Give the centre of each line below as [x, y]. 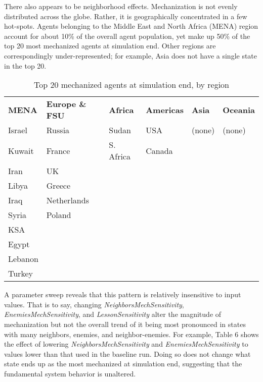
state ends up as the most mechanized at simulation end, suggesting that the [123, 364]
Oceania [239, 110]
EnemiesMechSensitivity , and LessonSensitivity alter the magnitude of [113, 314]
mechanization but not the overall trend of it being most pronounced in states [125, 324]
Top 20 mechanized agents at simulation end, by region [131, 85]
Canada [159, 150]
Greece [58, 186]
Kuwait [21, 150]
